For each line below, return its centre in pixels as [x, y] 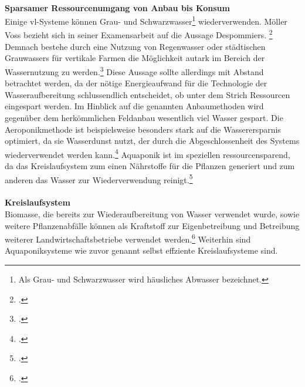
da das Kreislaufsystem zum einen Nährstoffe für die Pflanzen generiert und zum [150, 165]
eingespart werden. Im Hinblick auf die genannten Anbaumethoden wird [134, 106]
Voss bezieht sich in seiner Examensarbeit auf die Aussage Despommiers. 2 [139, 34]
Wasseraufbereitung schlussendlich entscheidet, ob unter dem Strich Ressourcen [148, 94]
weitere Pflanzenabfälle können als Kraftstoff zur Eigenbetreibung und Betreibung [152, 225]
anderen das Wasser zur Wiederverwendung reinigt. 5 [99, 179]
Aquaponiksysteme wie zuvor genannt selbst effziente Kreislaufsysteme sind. [141, 250]
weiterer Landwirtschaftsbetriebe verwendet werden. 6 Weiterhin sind [128, 238]
